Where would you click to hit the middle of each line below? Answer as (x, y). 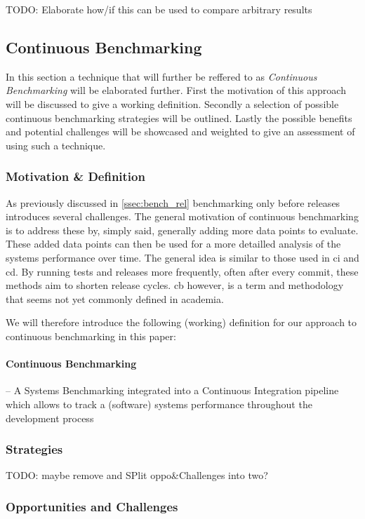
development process (50, 418)
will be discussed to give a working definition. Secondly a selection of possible (172, 103)
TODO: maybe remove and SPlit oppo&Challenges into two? (137, 475)
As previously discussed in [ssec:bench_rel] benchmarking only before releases (173, 202)
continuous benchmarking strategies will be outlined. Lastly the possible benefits (179, 117)
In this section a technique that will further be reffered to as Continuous (161, 76)
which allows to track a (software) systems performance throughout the (159, 404)
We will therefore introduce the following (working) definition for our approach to (181, 322)
